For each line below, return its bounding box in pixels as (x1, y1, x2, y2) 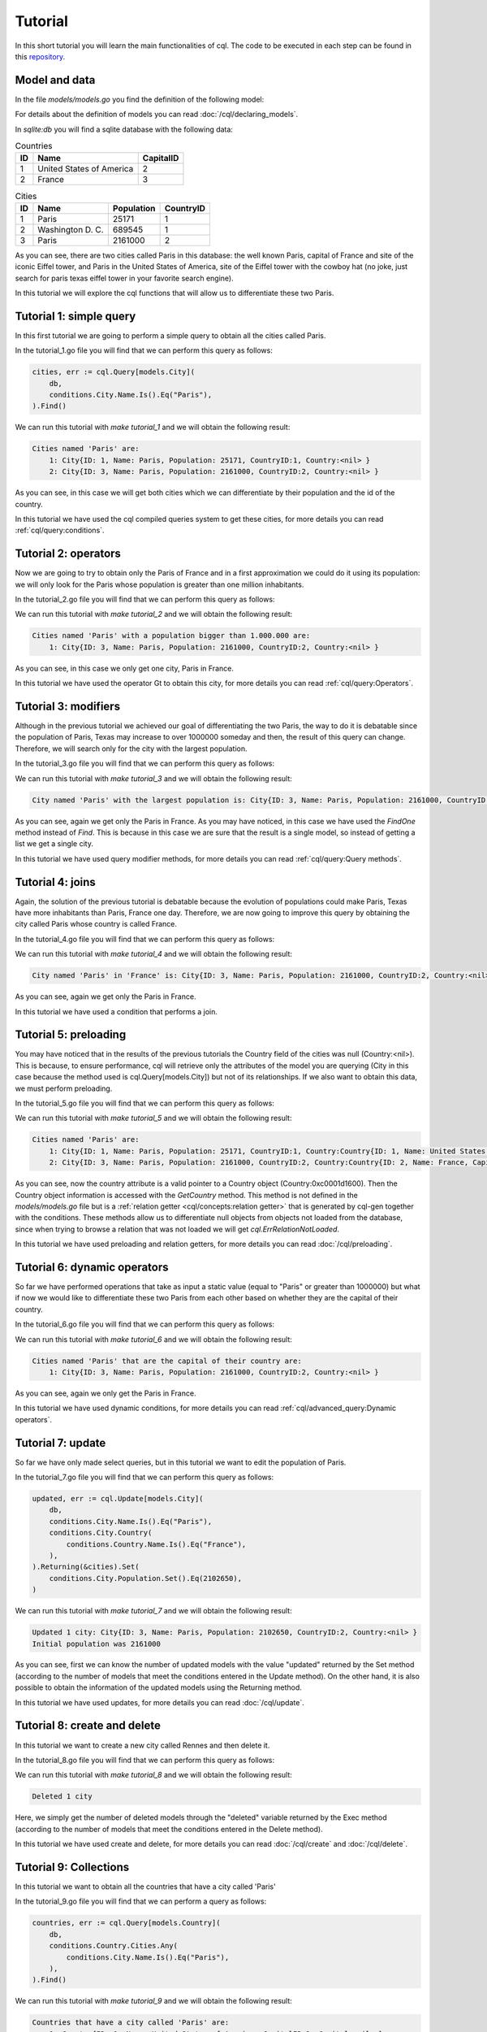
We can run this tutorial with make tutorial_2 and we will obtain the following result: (15, 610, 293, 619)
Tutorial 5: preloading (15, 1028, 127, 1042)
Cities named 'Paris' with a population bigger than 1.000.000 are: (32, 631, 311, 640)
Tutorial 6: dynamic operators (15, 1260, 170, 1274)
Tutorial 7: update (15, 1435, 106, 1450)
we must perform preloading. (15, 1083, 113, 1093)
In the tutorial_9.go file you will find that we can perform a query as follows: (15, 1896, 267, 1906)
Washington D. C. (37, 224, 105, 235)
